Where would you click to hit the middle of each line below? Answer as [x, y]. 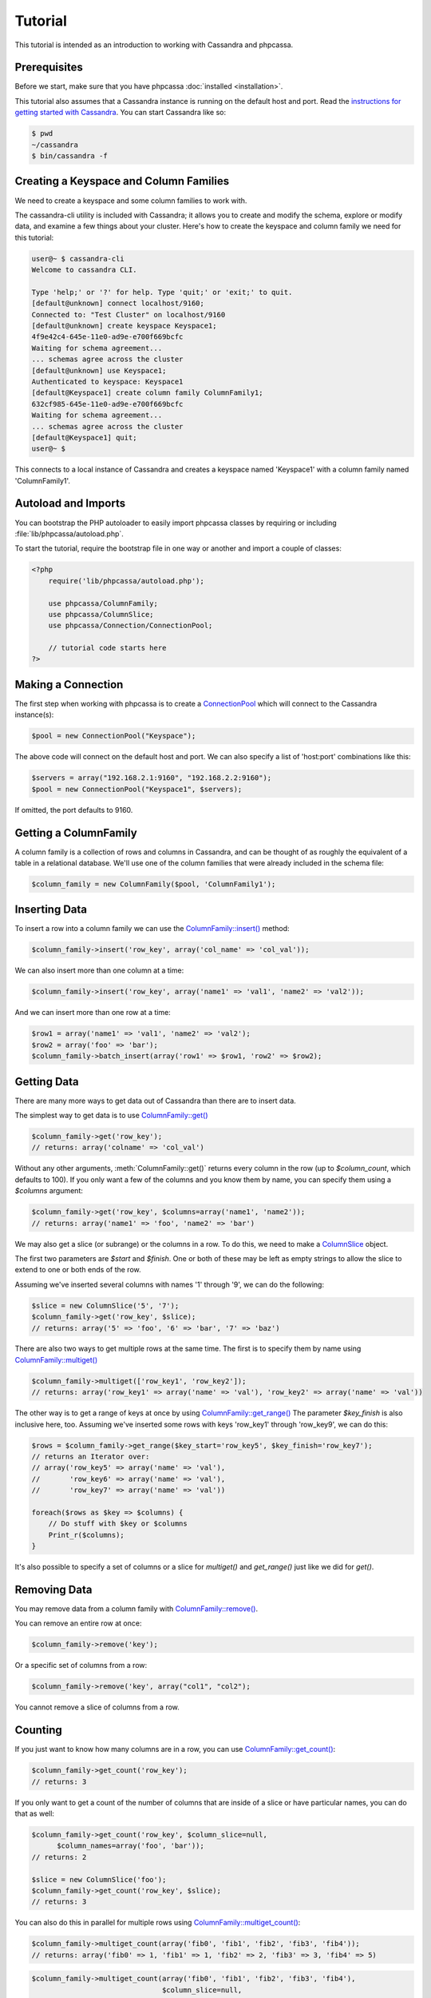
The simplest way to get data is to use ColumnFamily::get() [111, 1116]
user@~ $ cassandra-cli [78, 259]
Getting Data [47, 1082]
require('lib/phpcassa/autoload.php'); [127, 581]
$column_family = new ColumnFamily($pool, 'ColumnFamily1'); [154, 884]
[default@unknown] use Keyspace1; [99, 370]
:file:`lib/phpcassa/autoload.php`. [69, 533]
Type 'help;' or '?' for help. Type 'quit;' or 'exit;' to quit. [162, 292]
